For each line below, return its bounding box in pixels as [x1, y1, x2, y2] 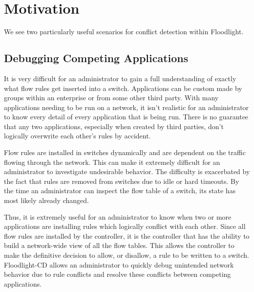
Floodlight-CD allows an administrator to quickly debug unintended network [4, 259, 234, 270]
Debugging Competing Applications [4, 50, 189, 66]
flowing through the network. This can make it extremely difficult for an [4, 157, 220, 167]
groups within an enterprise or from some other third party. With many [4, 92, 219, 103]
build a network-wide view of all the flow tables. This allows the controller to [4, 240, 234, 250]
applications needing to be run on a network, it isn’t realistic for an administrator [4, 102, 249, 112]
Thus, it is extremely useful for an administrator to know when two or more [4, 211, 232, 222]
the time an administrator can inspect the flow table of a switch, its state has [4, 185, 236, 196]
